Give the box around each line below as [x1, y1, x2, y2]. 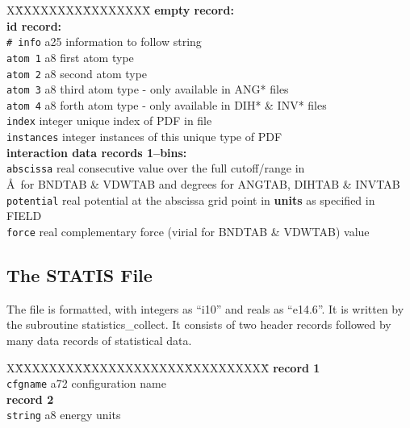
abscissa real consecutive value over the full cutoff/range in [6, 160, 305, 177]
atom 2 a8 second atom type [6, 64, 148, 81]
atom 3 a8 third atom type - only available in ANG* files [6, 81, 289, 98]
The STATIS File [6, 262, 153, 287]
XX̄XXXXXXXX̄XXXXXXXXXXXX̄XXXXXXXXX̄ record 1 [6, 359, 320, 376]
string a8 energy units [6, 406, 121, 423]
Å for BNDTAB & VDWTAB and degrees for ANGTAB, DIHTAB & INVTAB [6, 176, 400, 193]
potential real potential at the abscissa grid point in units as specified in [6, 191, 375, 208]
